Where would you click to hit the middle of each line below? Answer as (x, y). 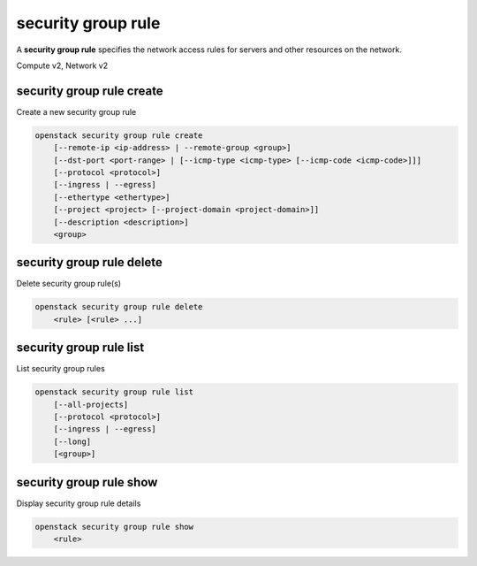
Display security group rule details (79, 503)
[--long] (72, 441)
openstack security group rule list (114, 392)
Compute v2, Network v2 (62, 65)
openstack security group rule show (114, 527)
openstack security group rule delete (119, 307)
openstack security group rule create (119, 135)
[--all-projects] (91, 404)
